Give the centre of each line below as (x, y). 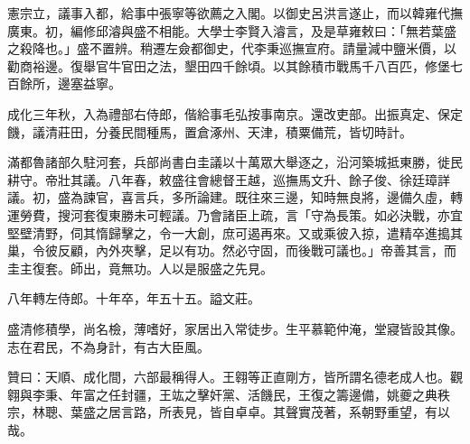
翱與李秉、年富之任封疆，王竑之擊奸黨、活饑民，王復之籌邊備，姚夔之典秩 (229, 394)
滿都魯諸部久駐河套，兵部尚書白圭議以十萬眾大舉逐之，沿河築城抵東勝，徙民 (235, 162)
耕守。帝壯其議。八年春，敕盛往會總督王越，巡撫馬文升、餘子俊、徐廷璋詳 (229, 179)
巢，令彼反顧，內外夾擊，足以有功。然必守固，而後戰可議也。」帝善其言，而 (232, 250)
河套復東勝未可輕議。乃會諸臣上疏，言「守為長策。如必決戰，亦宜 (266, 214)
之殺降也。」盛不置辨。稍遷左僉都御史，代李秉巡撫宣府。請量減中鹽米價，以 (232, 48)
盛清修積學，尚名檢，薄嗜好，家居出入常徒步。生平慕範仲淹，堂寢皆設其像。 (235, 328)
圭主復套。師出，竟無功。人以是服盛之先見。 (140, 268)
